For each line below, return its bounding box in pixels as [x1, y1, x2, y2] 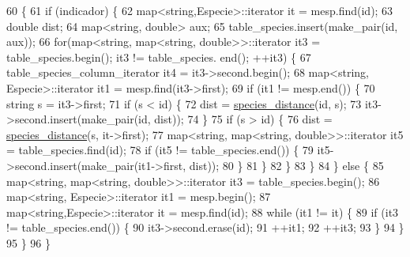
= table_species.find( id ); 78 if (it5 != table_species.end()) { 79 [6, 142, 314, 158]
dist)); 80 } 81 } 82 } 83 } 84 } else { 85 [189, 157, 384, 173]
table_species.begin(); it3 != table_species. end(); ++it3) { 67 [6, 48, 311, 65]
